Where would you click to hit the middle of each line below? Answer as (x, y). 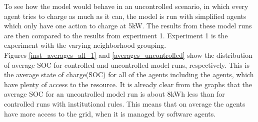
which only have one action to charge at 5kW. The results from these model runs (128, 26)
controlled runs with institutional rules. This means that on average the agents (125, 103)
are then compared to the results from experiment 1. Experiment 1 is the (116, 35)
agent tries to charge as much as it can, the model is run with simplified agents (125, 16)
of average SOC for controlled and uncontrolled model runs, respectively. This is (127, 64)
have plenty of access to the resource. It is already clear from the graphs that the (128, 84)
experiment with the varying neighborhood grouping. (85, 45)
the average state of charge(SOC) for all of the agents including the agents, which (129, 74)
